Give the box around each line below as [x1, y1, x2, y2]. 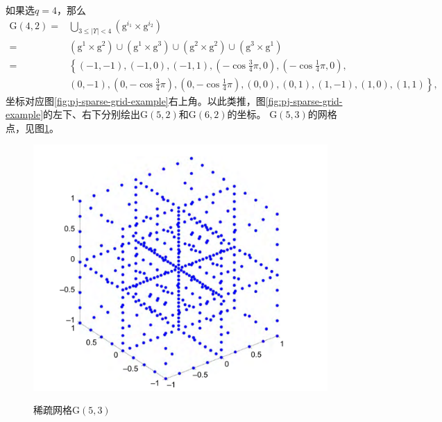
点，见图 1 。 [6, 120, 59, 135]
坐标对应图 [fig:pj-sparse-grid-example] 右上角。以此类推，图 [6, 93, 266, 108]
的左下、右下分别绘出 [43, 107, 141, 121]
